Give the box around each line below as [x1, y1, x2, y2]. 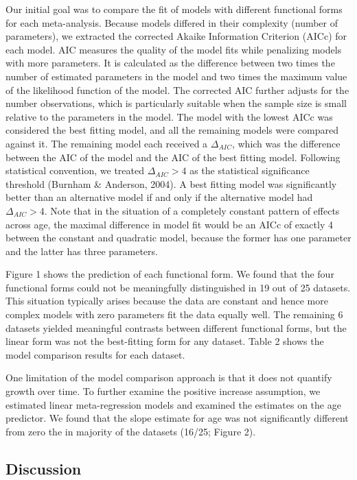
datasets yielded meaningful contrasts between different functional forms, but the [5, 320, 347, 335]
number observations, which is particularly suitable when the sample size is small [5, 96, 347, 110]
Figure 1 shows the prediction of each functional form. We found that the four [5, 267, 334, 281]
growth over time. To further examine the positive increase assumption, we [5, 384, 321, 398]
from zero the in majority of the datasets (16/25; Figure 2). [5, 424, 256, 438]
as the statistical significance [189, 163, 310, 178]
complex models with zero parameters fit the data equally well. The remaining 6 [5, 307, 343, 322]
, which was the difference [231, 136, 341, 150]
